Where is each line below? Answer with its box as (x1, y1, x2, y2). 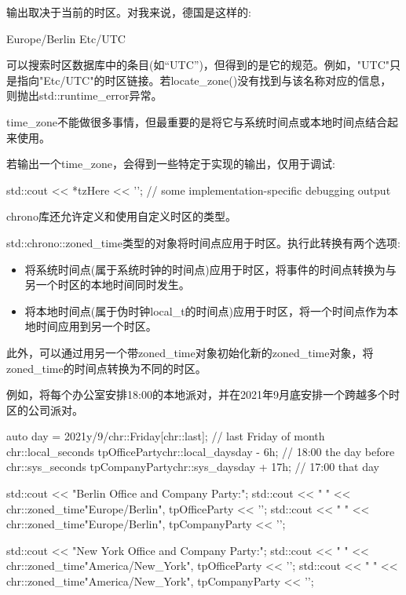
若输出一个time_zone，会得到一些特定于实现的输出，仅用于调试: (6, 155, 335, 172)
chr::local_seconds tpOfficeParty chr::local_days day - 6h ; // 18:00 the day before (6, 443, 395, 459)
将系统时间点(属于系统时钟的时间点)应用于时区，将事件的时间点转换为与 (24, 261, 397, 277)
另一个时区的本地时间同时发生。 (24, 276, 190, 293)
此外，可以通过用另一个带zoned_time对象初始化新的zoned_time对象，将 (6, 344, 374, 360)
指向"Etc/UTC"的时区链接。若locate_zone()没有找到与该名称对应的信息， (16, 71, 392, 88)
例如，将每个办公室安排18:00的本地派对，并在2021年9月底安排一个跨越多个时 (6, 386, 400, 403)
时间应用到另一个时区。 (35, 318, 157, 334)
